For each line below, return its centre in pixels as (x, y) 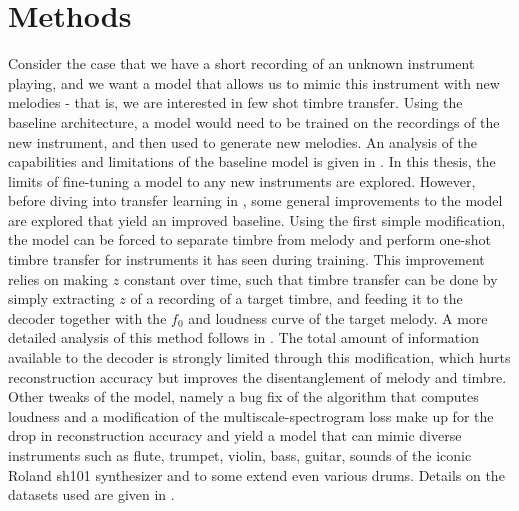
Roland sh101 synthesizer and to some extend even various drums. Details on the (256, 474)
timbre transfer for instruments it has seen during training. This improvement (246, 259)
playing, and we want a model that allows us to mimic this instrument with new (254, 82)
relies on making (58, 278)
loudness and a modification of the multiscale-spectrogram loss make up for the (251, 415)
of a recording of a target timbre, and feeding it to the (296, 298)
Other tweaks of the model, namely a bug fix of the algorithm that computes (243, 396)
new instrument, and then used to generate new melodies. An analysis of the (243, 141)
